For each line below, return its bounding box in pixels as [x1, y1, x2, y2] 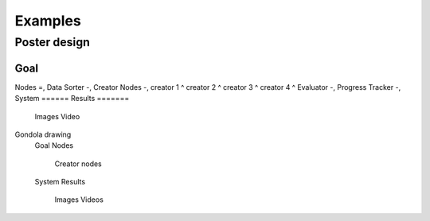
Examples [14, 12, 81, 29]
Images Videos [54, 195, 104, 204]
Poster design [14, 35, 91, 49]
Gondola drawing [14, 130, 72, 139]
